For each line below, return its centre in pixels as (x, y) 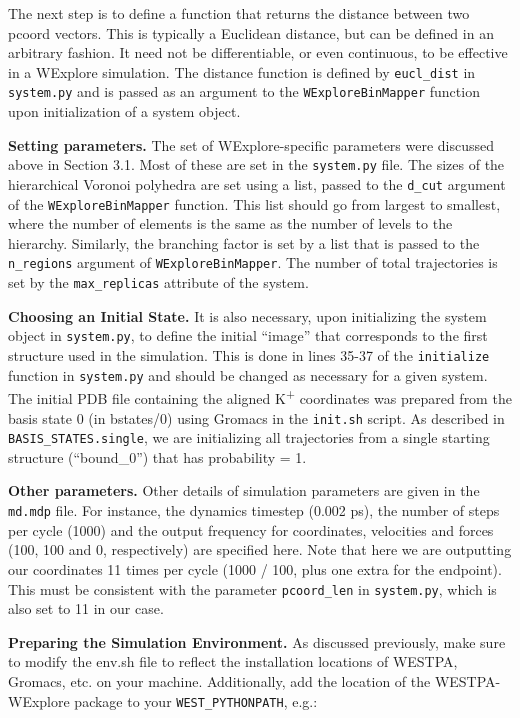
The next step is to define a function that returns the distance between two (239, 13)
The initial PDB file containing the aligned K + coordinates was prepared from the (260, 396)
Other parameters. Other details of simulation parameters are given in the (244, 490)
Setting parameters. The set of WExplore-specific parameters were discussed (251, 144)
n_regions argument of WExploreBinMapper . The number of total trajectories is (253, 262)
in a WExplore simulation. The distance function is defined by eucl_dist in (242, 71)
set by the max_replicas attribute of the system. (158, 282)
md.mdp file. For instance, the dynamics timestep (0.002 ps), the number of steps (254, 510)
